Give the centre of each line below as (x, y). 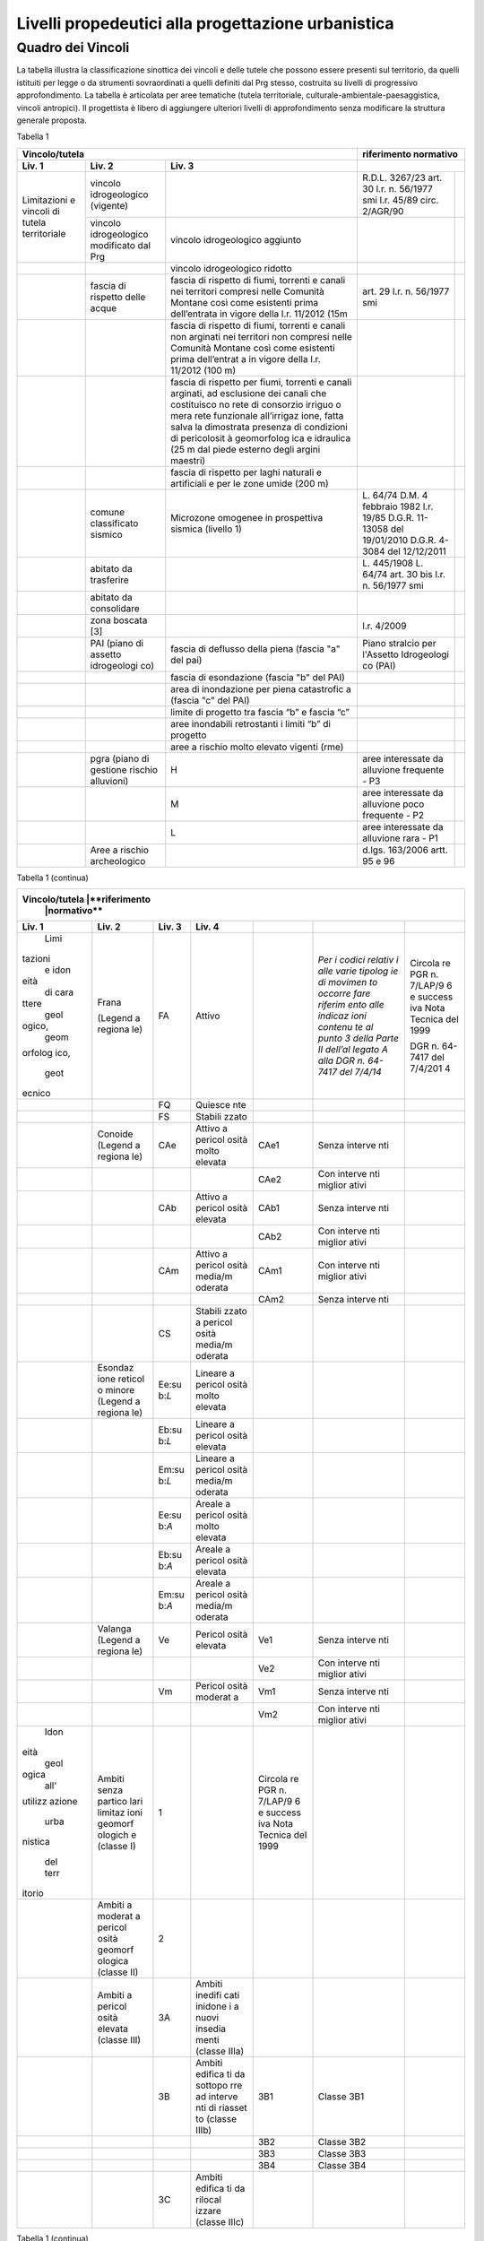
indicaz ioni (342, 1016)
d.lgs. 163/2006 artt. (405, 850)
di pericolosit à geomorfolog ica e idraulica (261, 437)
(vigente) (109, 205)
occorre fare (344, 993)
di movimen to (348, 982)
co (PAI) (379, 665)
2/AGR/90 (383, 211)
